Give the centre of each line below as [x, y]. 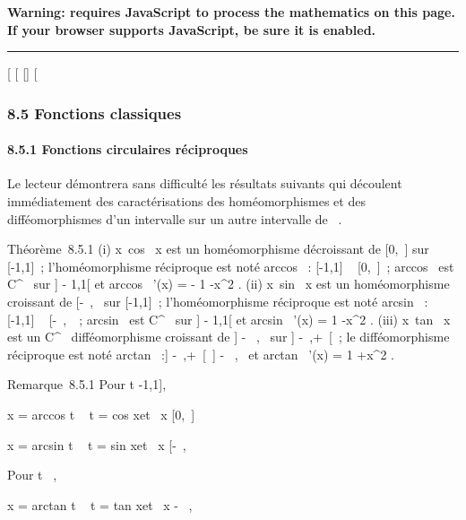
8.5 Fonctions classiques [95, 113]
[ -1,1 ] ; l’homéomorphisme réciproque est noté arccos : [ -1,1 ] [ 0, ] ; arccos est [231, 266]
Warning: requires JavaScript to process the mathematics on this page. [231, 12]
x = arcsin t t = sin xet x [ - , [97, 444]
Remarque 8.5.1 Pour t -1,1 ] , [87, 384]
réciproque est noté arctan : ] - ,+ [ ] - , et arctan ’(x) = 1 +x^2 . [201, 354]
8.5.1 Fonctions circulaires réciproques [128, 149]
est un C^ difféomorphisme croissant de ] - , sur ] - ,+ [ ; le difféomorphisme [229, 337]
